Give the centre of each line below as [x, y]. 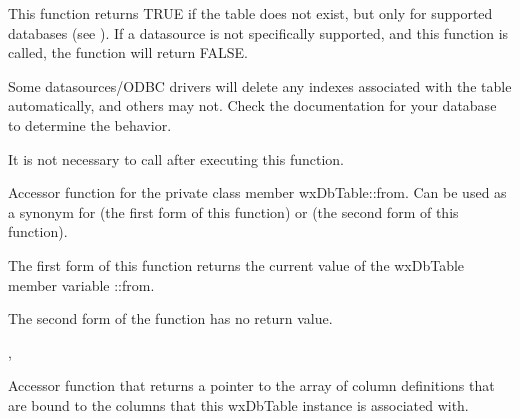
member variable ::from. [81, 284]
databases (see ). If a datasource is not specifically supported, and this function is [258, 32]
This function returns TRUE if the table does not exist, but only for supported [250, 13]
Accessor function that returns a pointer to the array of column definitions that [251, 385]
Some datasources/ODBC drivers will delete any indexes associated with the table [260, 85]
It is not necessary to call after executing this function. [176, 158]
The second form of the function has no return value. [170, 318]
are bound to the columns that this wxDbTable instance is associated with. [238, 404]
